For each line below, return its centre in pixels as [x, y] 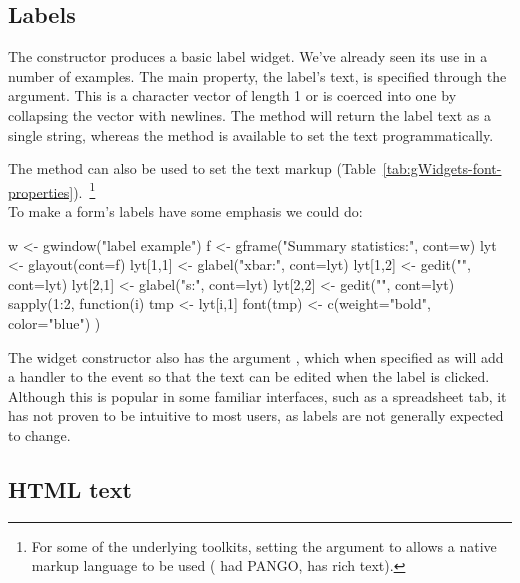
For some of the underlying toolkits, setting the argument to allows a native [264, 545]
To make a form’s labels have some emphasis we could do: [185, 211]
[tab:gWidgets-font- [442, 168]
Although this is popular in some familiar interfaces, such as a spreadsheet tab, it [257, 395]
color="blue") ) [54, 322]
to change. [39, 434]
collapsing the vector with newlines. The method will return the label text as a [249, 114]
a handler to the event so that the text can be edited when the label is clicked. [249, 376]
